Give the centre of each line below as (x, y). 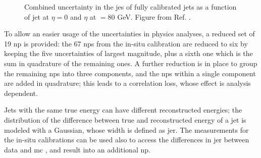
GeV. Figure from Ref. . (154, 16)
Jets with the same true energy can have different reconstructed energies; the (123, 110)
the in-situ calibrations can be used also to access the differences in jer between (127, 140)
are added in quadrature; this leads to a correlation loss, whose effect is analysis (127, 83)
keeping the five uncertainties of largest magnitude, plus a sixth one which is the (128, 53)
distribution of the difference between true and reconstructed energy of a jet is (125, 119)
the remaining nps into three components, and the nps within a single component (130, 73)
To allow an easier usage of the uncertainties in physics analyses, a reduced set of (129, 34)
